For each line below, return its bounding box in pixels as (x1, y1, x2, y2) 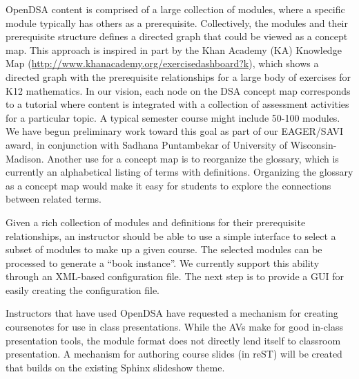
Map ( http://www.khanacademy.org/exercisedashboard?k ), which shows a (6, 56, 319, 71)
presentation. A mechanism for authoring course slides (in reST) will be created (6, 346, 342, 361)
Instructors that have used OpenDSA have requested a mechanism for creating (6, 306, 338, 320)
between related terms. (6, 192, 101, 206)
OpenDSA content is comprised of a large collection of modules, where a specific (6, 2, 345, 16)
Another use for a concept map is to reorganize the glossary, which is (47, 151, 339, 165)
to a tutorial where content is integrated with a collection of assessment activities (6, 97, 349, 111)
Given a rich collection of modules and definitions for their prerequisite (6, 214, 306, 229)
